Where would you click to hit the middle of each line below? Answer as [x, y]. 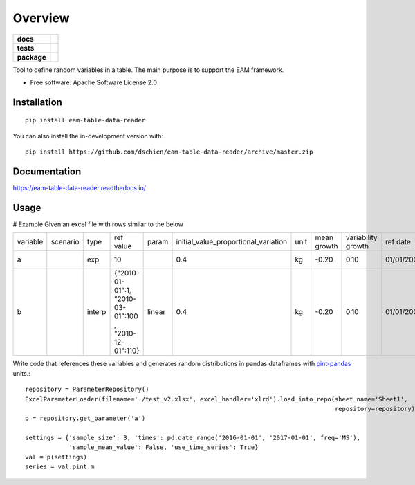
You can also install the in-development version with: [88, 136]
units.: [21, 373]
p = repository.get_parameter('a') [85, 418]
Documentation [47, 171]
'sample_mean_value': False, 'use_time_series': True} [164, 447]
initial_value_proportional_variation [231, 242]
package [31, 57]
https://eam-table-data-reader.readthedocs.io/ [80, 188]
